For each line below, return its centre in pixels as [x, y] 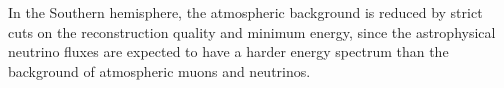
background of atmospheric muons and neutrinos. [159, 70]
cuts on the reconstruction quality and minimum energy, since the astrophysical [252, 31]
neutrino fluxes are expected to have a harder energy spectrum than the [228, 51]
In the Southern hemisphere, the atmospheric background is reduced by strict [245, 12]
